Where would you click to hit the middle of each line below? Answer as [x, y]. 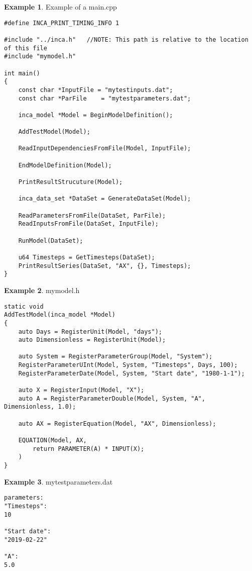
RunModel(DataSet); [51, 241]
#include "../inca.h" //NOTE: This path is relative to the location [126, 39]
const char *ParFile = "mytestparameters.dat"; [105, 98]
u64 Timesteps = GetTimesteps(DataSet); [87, 257]
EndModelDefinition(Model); [65, 165]
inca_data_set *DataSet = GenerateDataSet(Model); [105, 199]
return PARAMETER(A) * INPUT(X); [89, 449]
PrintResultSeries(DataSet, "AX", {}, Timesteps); [105, 266]
